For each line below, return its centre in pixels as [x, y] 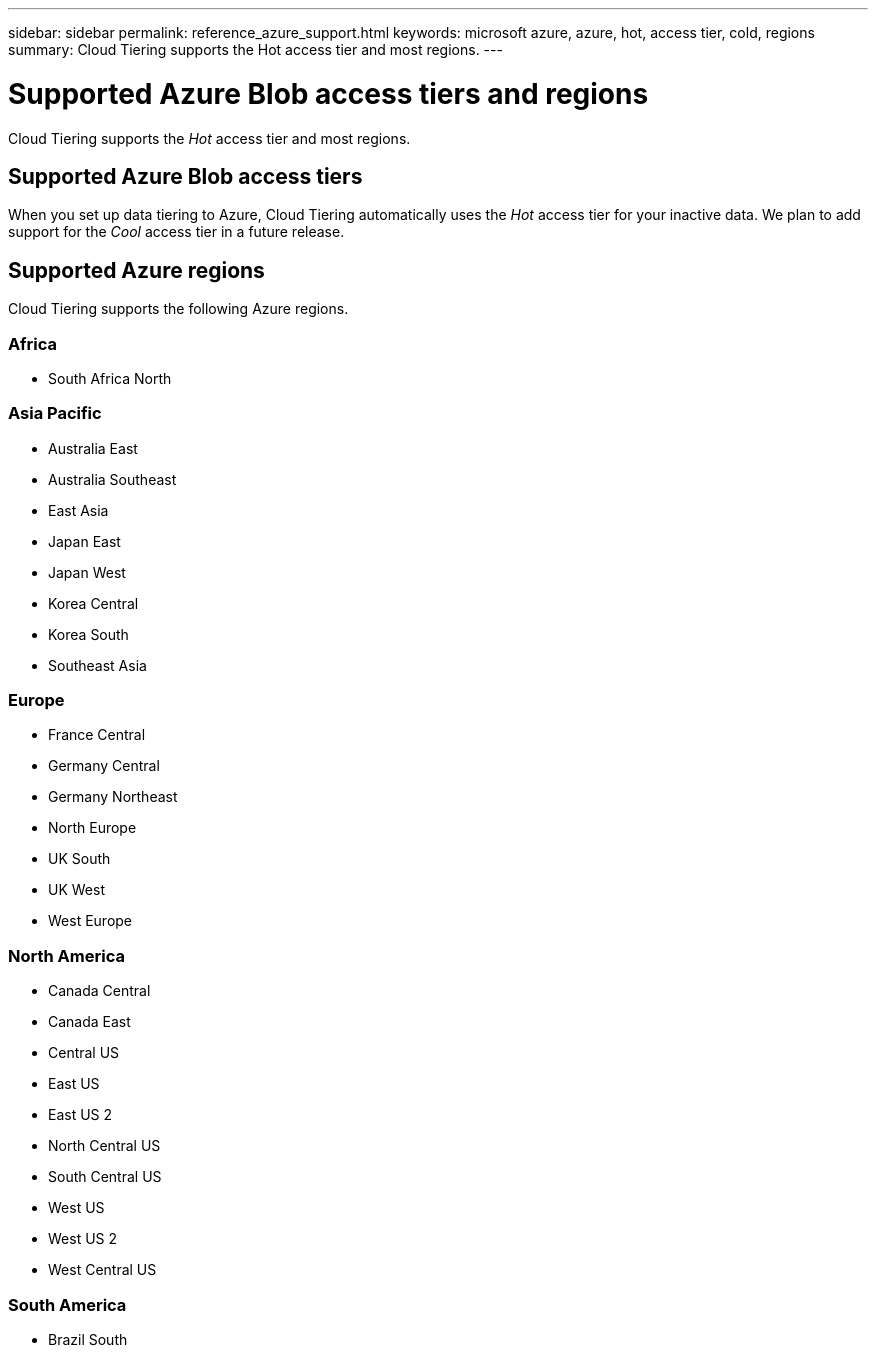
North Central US [104, 1146]
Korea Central [93, 603]
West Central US [102, 1270]
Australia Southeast [112, 479]
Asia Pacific [55, 413]
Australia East [93, 448]
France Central [97, 735]
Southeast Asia [97, 665]
